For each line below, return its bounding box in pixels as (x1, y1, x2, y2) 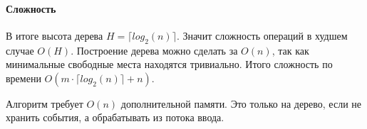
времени (6, 70, 41, 85)
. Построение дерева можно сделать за (71, 43, 238, 57)
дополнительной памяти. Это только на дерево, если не (120, 96, 361, 111)
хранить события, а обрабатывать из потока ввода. (6, 110, 224, 125)
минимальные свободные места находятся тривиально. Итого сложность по (6, 57, 333, 72)
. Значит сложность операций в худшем (176, 28, 348, 43)
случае (6, 43, 34, 57)
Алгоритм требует (6, 96, 83, 111)
